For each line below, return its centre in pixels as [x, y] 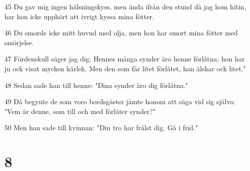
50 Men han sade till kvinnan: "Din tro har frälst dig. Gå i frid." [101, 128]
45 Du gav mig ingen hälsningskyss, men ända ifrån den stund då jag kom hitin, [125, 6]
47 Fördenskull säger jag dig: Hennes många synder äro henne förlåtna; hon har [125, 59]
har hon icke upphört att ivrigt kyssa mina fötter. [79, 16]
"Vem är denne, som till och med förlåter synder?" [80, 111]
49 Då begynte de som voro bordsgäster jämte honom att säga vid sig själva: [120, 101]
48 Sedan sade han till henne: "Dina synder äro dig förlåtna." [96, 85]
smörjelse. [19, 42]
